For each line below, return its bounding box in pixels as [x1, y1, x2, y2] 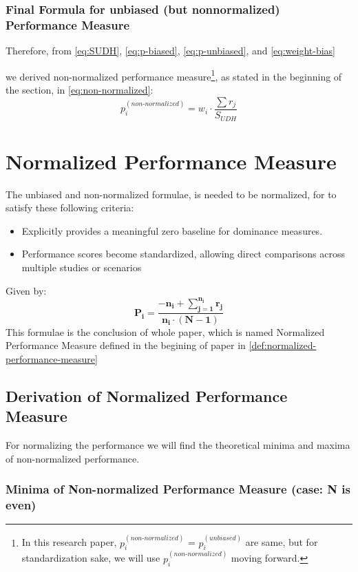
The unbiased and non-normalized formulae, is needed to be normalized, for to [6, 187, 337, 201]
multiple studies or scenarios [21, 260, 142, 275]
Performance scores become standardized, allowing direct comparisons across [21, 246, 345, 261]
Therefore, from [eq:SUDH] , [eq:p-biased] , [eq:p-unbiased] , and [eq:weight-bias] [6, 43, 335, 58]
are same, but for [245, 535, 318, 549]
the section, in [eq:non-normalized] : [6, 82, 154, 96]
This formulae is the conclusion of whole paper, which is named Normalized [6, 324, 325, 339]
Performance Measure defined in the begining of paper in [6, 338, 246, 352]
